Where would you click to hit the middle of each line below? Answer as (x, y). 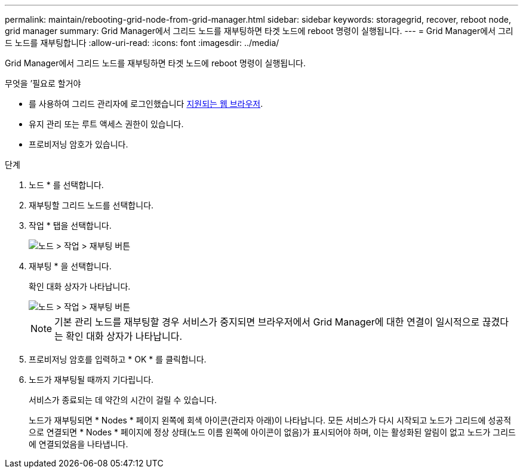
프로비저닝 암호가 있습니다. (79, 144)
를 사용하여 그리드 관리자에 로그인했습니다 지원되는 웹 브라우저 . (146, 104)
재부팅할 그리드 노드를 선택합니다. (91, 205)
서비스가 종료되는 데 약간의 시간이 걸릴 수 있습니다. (123, 400)
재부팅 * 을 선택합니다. (70, 266)
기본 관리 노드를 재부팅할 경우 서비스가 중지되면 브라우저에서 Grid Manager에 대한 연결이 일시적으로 (267, 322)
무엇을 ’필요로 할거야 (43, 83)
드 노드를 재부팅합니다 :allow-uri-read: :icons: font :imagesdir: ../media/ (142, 43)
